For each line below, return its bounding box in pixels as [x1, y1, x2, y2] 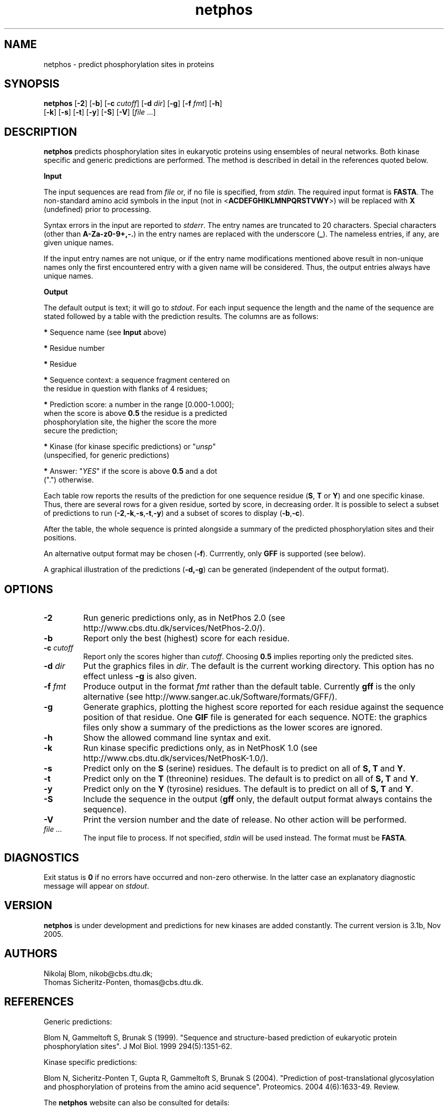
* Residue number [43, 344, 105, 353]
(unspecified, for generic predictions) [43, 451, 169, 460]
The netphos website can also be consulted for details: [43, 1098, 230, 1107]
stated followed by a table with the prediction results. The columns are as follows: [43, 312, 319, 321]
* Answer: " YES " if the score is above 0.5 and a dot [43, 467, 217, 476]
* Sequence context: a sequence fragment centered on [43, 375, 230, 385]
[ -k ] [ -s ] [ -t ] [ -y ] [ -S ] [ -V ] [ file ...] [43, 108, 156, 117]
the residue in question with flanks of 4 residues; [43, 384, 208, 393]
